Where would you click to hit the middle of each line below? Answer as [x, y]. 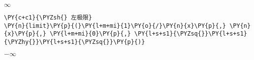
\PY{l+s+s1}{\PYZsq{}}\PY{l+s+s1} [190, 34]
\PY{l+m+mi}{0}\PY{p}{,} [90, 34]
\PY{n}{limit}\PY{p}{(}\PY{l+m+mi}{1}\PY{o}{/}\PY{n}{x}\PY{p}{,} [115, 26]
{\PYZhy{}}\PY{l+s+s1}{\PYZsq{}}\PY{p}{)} [75, 42]
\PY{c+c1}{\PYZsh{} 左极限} [48, 18]
